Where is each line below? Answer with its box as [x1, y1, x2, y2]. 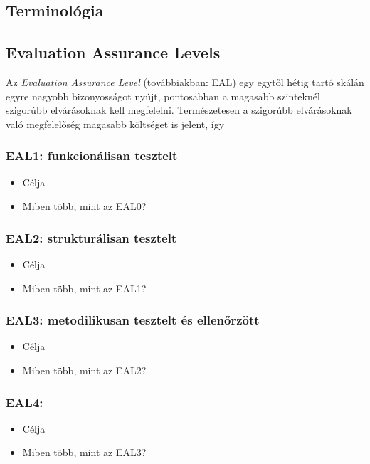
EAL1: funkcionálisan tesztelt [6, 147, 178, 164]
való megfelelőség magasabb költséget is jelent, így [6, 116, 225, 131]
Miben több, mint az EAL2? [22, 362, 147, 377]
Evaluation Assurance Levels [6, 41, 221, 63]
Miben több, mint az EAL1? [22, 280, 147, 295]
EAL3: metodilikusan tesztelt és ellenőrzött [6, 311, 260, 329]
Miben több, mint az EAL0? [22, 199, 147, 213]
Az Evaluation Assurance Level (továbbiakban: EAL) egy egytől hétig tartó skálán [6, 74, 364, 89]
